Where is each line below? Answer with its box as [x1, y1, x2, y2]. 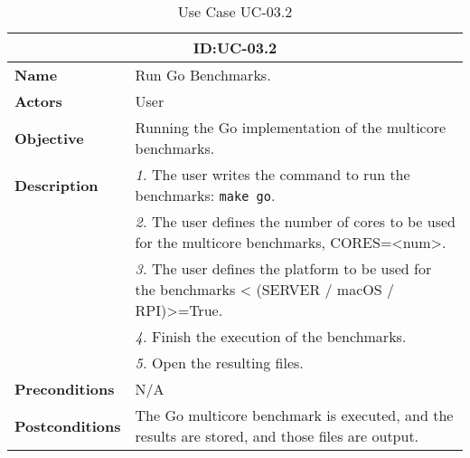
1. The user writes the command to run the [135, 164, 410, 185]
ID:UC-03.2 [193, 37, 277, 58]
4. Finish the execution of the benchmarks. [135, 326, 407, 347]
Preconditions [14, 378, 115, 399]
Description [14, 174, 99, 196]
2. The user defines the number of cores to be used [135, 211, 456, 232]
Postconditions [14, 415, 121, 436]
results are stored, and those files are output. [135, 425, 419, 446]
